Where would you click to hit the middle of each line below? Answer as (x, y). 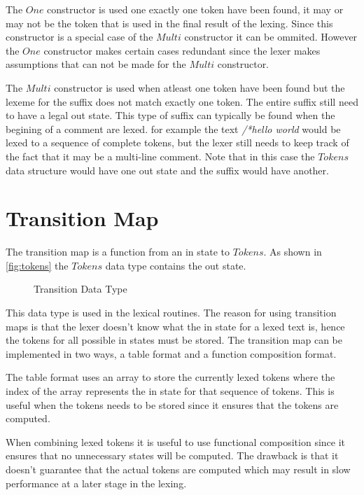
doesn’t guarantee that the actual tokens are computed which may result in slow (178, 469)
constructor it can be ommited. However (271, 37)
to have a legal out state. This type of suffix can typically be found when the (170, 115)
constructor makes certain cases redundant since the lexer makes (182, 50)
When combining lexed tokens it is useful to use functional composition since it (176, 441)
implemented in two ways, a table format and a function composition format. (171, 353)
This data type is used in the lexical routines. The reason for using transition (171, 313)
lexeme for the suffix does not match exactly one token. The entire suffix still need (182, 101)
